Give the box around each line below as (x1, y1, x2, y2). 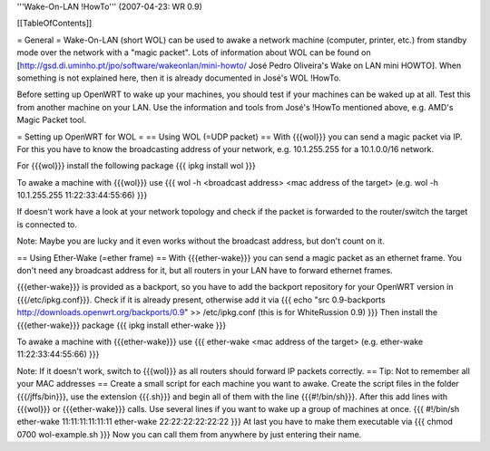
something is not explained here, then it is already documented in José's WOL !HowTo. (16, 72, 342, 83)
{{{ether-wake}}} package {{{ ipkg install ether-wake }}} (16, 320, 227, 331)
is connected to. (16, 218, 77, 230)
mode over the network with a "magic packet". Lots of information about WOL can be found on (16, 47, 371, 58)
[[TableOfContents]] (16, 18, 93, 29)
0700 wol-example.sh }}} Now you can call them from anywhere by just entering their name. (16, 428, 362, 439)
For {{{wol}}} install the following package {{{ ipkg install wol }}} (16, 160, 256, 171)
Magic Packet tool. (16, 114, 86, 126)
